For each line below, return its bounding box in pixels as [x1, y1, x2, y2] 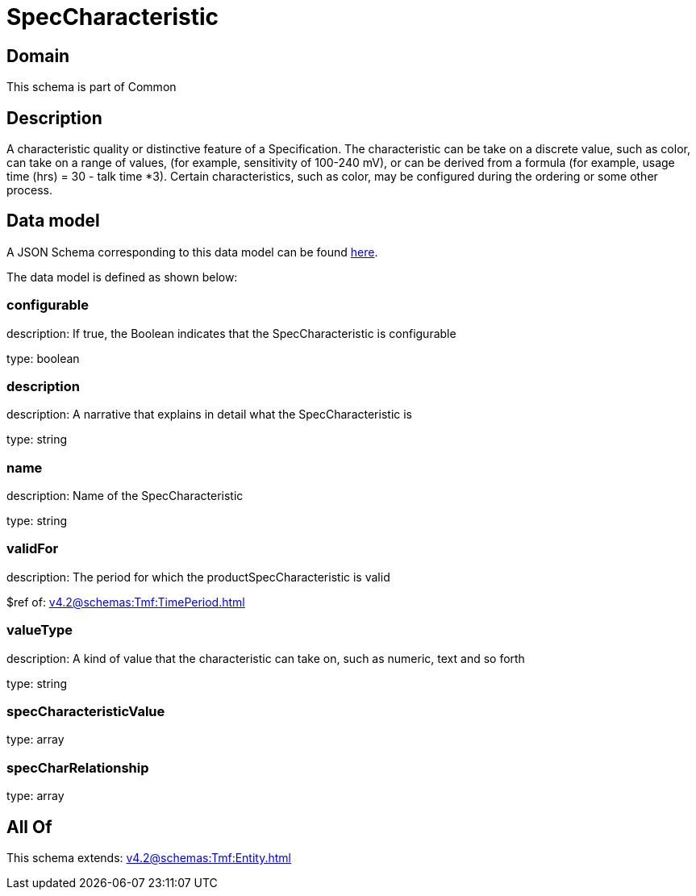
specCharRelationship [6, 759, 149, 776]
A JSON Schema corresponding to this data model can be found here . [6, 244, 378, 259]
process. [6, 183, 52, 198]
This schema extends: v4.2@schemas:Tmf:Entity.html [6, 850, 291, 865]
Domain [6, 45, 70, 66]
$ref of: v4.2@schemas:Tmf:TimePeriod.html [6, 594, 245, 609]
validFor [6, 540, 59, 557]
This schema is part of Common [6, 80, 177, 94]
